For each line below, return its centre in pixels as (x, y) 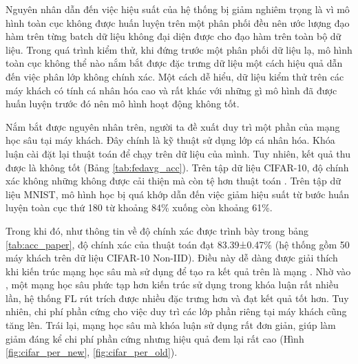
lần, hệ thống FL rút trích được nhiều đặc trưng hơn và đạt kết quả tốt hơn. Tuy (177, 298)
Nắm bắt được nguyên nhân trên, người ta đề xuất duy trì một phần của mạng (173, 126)
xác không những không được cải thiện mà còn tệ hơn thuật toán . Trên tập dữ (173, 181)
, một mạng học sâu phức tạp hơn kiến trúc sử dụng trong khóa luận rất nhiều (172, 285)
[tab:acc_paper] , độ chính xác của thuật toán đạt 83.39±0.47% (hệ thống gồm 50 (178, 244)
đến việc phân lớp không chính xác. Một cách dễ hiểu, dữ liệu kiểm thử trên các (175, 76)
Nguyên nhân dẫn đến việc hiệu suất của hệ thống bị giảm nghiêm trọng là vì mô (178, 9)
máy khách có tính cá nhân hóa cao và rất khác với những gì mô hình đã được (171, 90)
